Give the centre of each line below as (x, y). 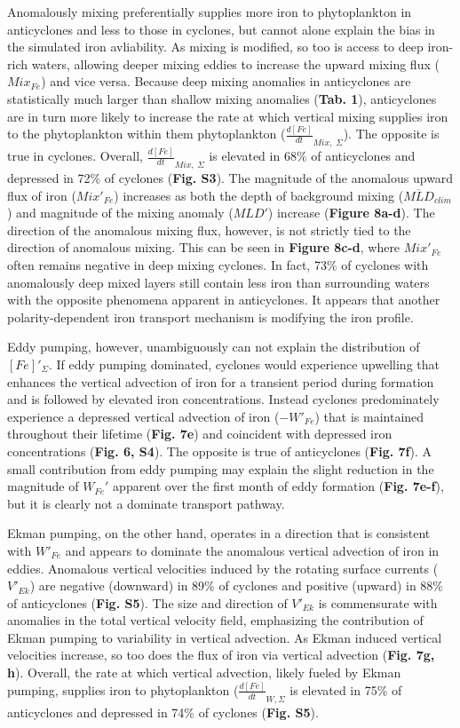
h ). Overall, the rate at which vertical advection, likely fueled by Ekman (204, 673)
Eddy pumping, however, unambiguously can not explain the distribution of (214, 347)
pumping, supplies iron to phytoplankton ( (123, 689)
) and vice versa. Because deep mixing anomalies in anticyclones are (226, 81)
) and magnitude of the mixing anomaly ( (120, 213)
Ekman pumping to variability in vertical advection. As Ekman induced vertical (225, 637)
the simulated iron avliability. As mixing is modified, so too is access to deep (215, 47)
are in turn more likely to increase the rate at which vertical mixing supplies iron (228, 116)
